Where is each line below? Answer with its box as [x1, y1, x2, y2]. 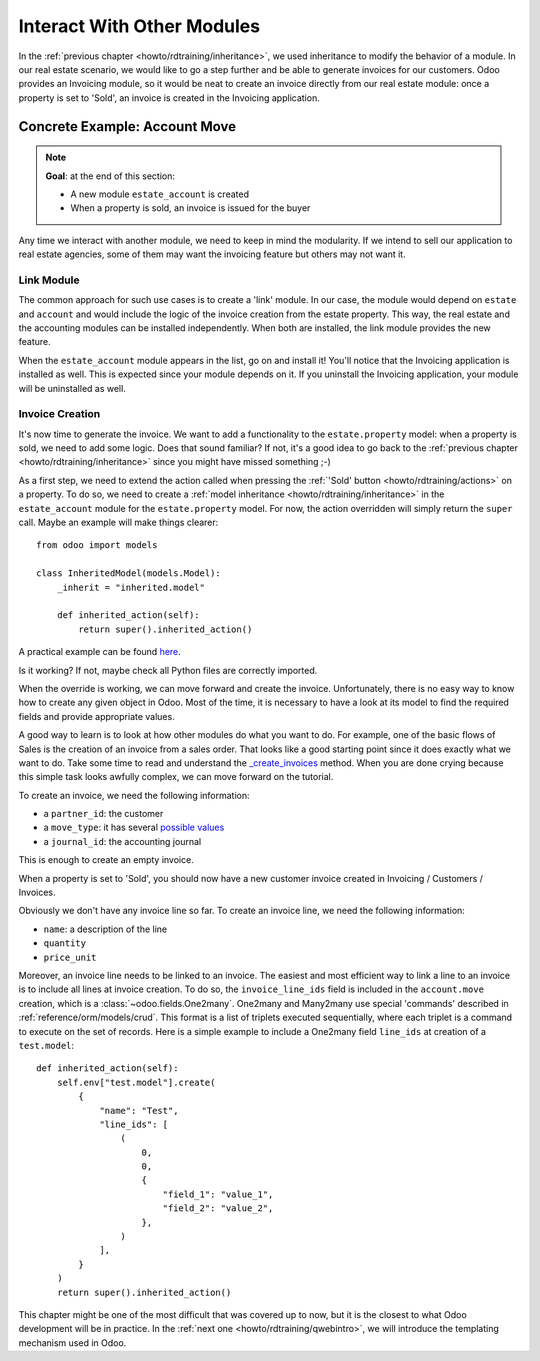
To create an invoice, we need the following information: [18, 789, 250, 801]
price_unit [43, 951, 97, 963]
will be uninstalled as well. [18, 382, 127, 394]
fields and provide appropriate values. [18, 710, 175, 722]
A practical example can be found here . [18, 646, 182, 658]
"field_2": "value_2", [162, 1203, 274, 1214]
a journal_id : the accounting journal [43, 835, 202, 847]
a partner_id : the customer [43, 808, 164, 820]
